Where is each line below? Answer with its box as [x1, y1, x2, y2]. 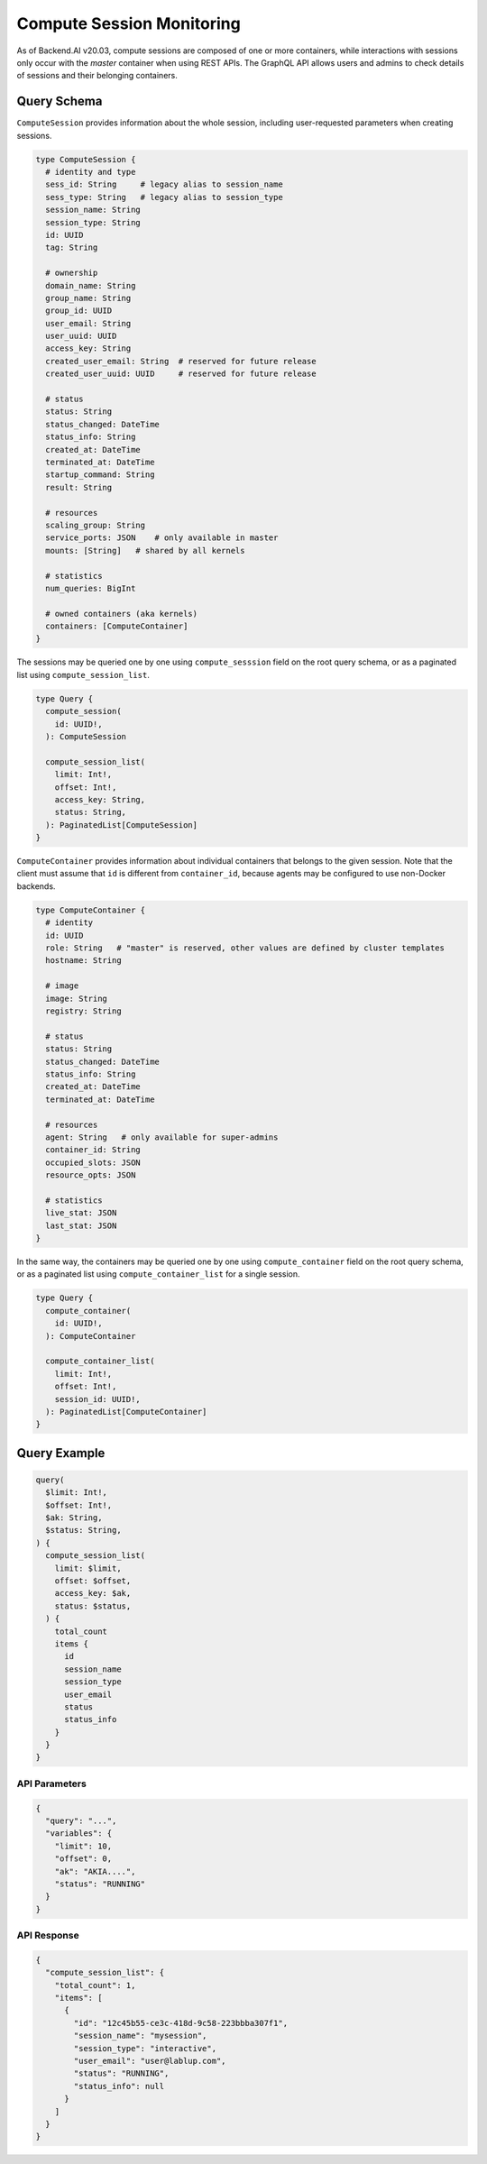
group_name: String [45, 293, 132, 303]
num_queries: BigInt [45, 582, 136, 593]
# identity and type [45, 167, 136, 177]
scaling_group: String [45, 519, 146, 530]
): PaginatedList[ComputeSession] [45, 820, 198, 830]
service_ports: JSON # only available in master [45, 533, 279, 543]
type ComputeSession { [35, 154, 136, 164]
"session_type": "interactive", [73, 2043, 216, 2053]
